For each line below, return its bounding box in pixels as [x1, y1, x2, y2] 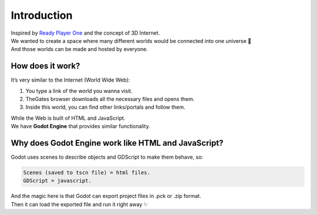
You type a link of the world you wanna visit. [25, 87, 133, 94]
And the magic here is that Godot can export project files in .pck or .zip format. [11, 193, 201, 200]
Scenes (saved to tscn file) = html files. [23, 169, 151, 176]
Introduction [11, 9, 73, 22]
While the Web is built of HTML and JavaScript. [11, 115, 126, 122]
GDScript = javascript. [23, 177, 92, 184]
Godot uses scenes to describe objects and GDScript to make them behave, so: [11, 153, 204, 161]
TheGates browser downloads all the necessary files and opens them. [25, 96, 195, 103]
